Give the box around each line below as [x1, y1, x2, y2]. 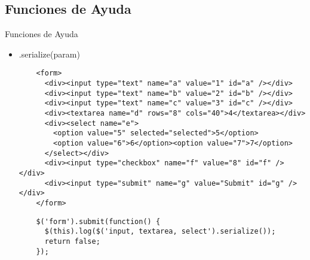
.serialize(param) [19, 47, 80, 60]
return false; [44, 237, 100, 246]
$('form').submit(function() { [36, 217, 161, 226]
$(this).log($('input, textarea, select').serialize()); [44, 227, 276, 236]
